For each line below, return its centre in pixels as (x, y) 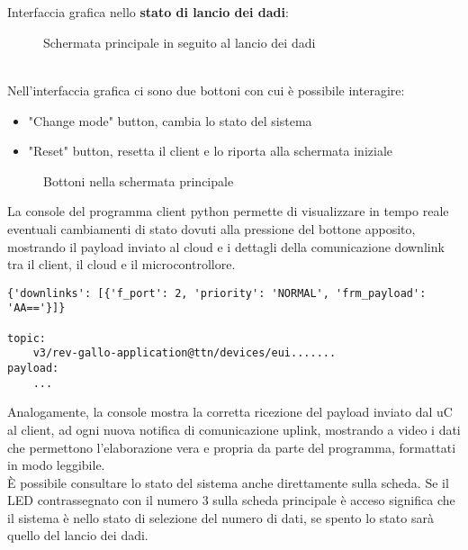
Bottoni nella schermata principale (139, 180)
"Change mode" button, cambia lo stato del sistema (170, 120)
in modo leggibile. (56, 465)
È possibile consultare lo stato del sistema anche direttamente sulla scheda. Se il (228, 482)
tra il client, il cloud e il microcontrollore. (121, 264)
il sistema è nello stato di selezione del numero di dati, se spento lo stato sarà (220, 517)
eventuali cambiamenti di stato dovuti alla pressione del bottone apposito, (211, 228)
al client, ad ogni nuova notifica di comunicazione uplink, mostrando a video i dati (234, 429)
